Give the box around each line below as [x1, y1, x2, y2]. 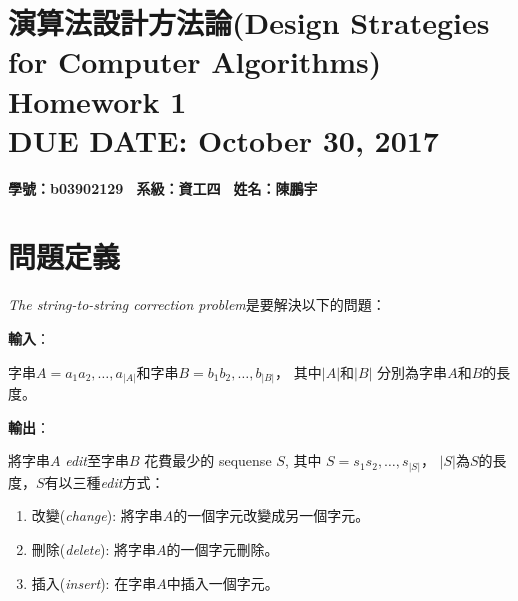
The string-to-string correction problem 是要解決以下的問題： [8, 294, 386, 315]
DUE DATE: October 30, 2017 [8, 119, 439, 160]
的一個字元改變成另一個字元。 [173, 505, 370, 526]
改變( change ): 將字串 [31, 505, 163, 526]
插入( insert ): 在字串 [31, 572, 157, 593]
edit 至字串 [65, 450, 129, 471]
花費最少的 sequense [144, 450, 272, 471]
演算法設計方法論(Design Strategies [8, 2, 490, 43]
